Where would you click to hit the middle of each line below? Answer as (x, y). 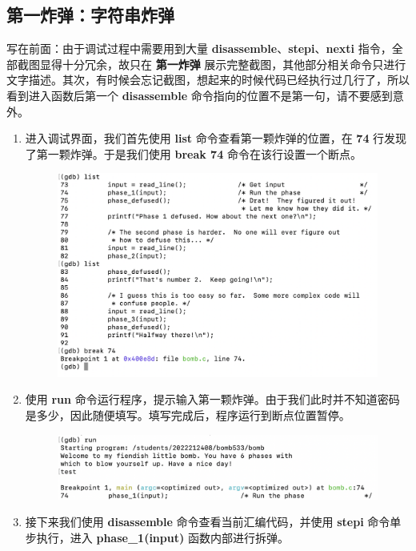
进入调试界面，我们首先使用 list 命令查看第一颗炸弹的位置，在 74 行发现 (216, 138)
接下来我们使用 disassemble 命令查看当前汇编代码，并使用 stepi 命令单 (213, 522)
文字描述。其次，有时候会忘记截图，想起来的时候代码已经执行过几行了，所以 (208, 80)
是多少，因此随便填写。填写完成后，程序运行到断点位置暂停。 (188, 414)
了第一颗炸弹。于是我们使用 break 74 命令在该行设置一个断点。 (193, 153)
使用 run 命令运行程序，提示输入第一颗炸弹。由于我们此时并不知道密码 (212, 399)
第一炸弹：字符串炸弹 (90, 15)
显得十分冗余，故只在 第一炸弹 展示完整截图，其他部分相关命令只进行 (223, 64)
